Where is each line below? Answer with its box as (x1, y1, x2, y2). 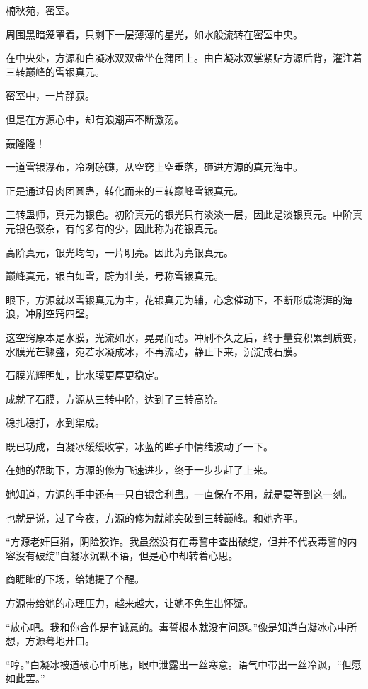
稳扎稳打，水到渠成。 (6, 415, 105, 430)
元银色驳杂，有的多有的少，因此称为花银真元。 (6, 220, 224, 235)
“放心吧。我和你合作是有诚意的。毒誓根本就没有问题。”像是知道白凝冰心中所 (6, 619, 357, 634)
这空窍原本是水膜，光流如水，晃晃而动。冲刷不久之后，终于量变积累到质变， (6, 329, 362, 344)
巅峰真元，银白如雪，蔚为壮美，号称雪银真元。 (6, 268, 224, 283)
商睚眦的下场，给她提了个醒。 (6, 571, 144, 586)
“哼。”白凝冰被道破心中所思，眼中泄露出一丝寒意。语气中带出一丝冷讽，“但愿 (6, 656, 362, 671)
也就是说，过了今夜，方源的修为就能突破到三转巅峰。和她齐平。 (6, 510, 303, 525)
